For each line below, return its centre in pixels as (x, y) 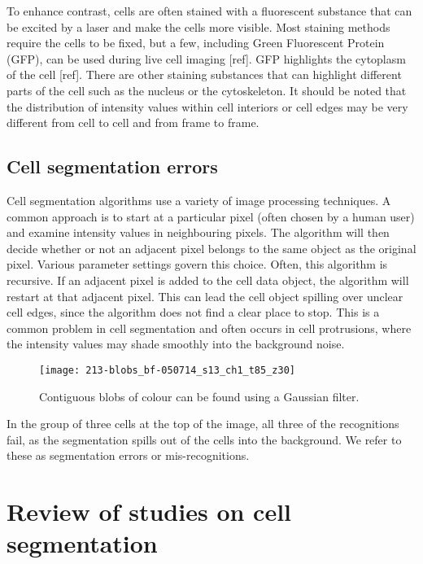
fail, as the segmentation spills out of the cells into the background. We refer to (204, 439)
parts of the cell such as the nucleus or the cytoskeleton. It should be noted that (207, 90)
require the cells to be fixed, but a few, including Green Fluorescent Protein (196, 43)
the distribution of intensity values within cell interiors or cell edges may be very (207, 106)
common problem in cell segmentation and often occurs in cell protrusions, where (209, 328)
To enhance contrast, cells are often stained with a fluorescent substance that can (209, 11)
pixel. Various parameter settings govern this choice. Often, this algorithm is (197, 264)
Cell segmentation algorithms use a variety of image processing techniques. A (199, 200)
